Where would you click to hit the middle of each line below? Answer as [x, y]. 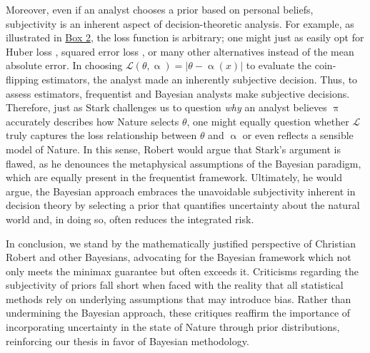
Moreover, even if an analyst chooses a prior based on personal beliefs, [160, 9]
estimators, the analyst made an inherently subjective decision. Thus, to [200, 79]
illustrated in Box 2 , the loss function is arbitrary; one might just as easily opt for [185, 37]
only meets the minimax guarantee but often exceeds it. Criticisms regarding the [182, 271]
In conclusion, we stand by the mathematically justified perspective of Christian [181, 243]
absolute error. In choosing [64, 65]
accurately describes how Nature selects [92, 121]
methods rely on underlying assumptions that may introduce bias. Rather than [179, 298]
